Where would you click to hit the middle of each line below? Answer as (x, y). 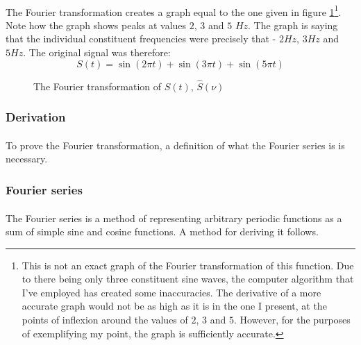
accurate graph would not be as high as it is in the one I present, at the (174, 306)
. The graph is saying (293, 25)
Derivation (36, 117)
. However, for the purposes (292, 320)
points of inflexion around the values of (105, 320)
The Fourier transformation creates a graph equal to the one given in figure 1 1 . (174, 10)
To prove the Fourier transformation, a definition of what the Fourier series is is (175, 145)
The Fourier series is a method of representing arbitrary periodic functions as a (174, 218)
